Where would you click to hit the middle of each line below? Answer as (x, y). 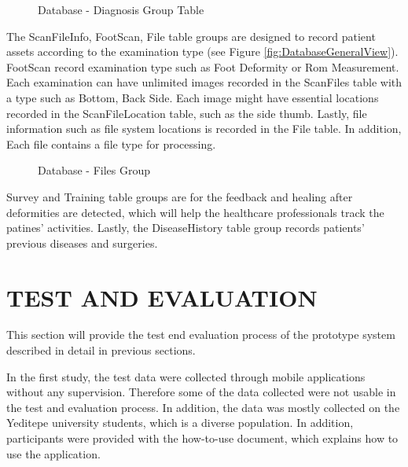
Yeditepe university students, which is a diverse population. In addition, (180, 423)
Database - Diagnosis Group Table (121, 9)
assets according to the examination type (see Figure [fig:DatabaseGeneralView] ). (202, 51)
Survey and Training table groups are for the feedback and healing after (180, 196)
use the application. (53, 453)
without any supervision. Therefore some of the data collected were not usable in (201, 392)
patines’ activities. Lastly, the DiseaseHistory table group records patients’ (186, 228)
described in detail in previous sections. (101, 350)
